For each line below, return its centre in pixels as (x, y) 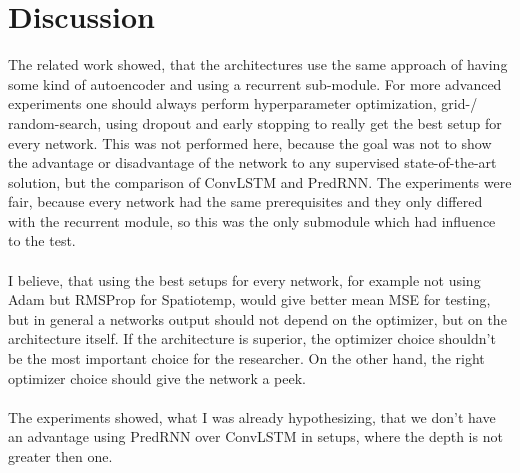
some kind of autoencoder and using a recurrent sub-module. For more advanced (255, 83)
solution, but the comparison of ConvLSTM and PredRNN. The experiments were (260, 181)
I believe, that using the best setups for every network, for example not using (244, 279)
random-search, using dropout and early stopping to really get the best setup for (255, 122)
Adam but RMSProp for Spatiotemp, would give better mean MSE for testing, (249, 299)
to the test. (42, 240)
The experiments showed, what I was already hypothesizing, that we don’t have (252, 416)
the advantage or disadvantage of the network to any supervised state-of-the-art (252, 162)
